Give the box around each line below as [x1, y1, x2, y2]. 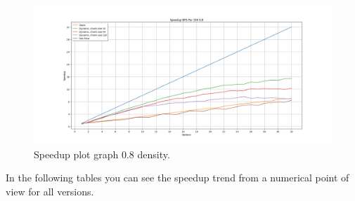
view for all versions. [6, 183, 94, 198]
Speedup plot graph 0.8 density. [34, 146, 170, 161]
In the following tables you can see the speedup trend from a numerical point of [6, 170, 349, 185]
